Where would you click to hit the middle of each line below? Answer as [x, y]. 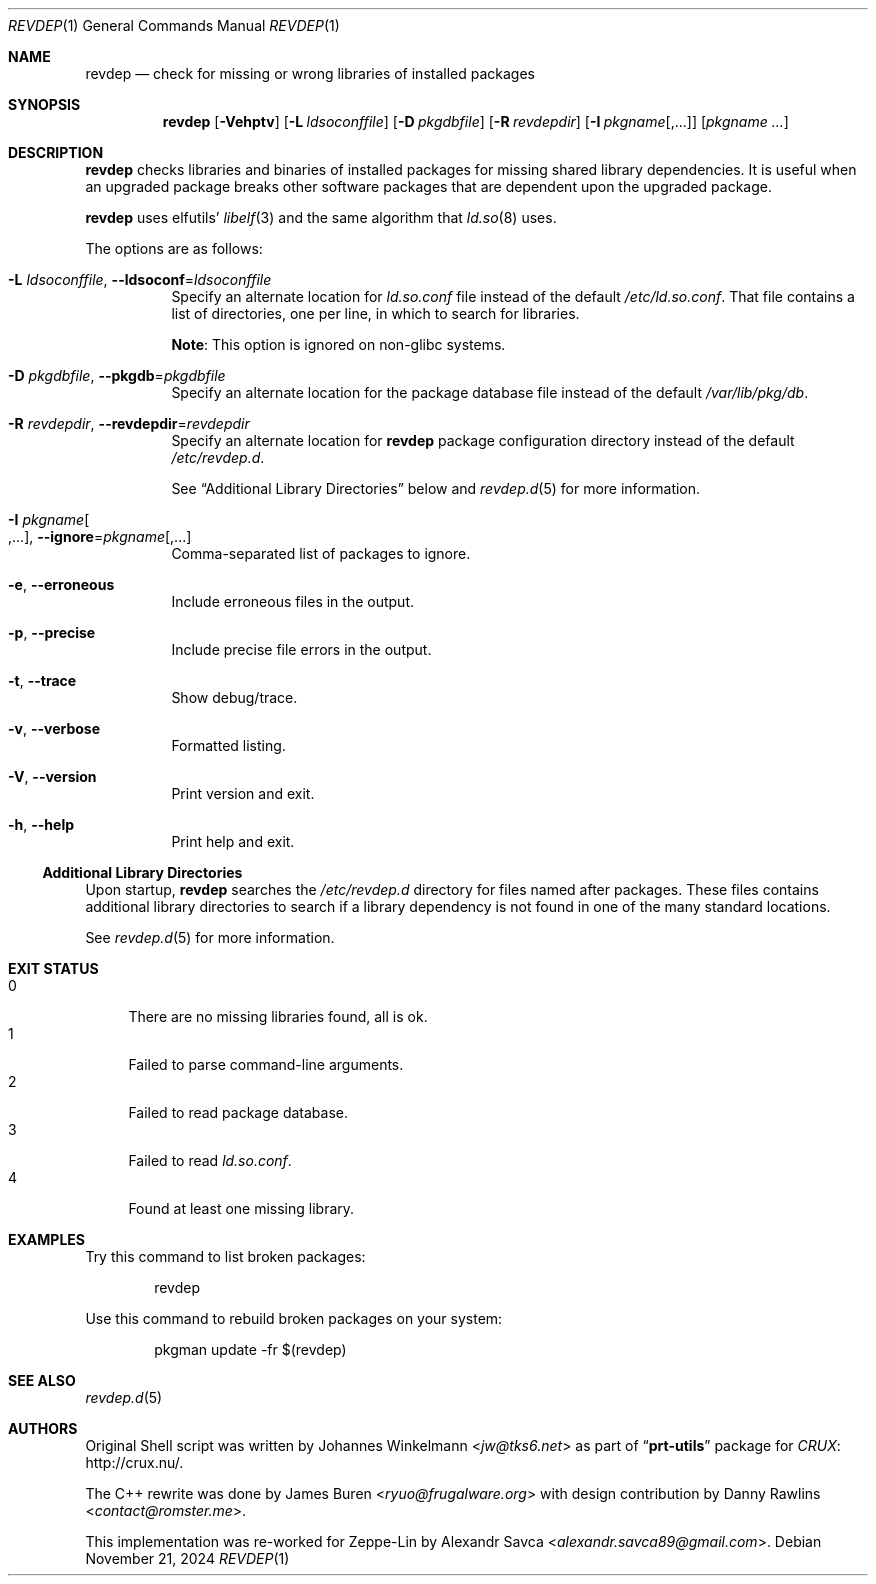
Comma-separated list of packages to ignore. [321, 553]
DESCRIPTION [56, 152]
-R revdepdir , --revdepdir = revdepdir [129, 423]
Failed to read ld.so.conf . [210, 1160]
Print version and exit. [243, 793]
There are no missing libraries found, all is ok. [278, 1016]
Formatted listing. [228, 745]
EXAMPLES [46, 1239]
